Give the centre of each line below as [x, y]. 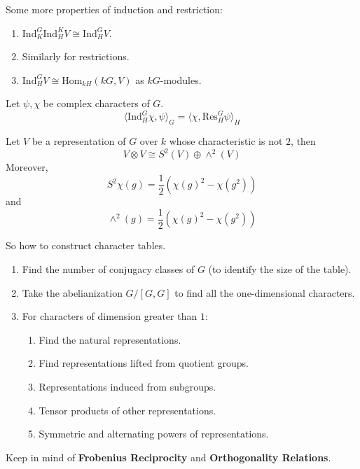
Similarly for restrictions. [76, 56]
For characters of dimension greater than [110, 316]
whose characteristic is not [226, 141]
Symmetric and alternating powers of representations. [154, 434]
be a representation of [79, 141]
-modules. [181, 79]
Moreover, [27, 167]
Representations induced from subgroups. [127, 387]
